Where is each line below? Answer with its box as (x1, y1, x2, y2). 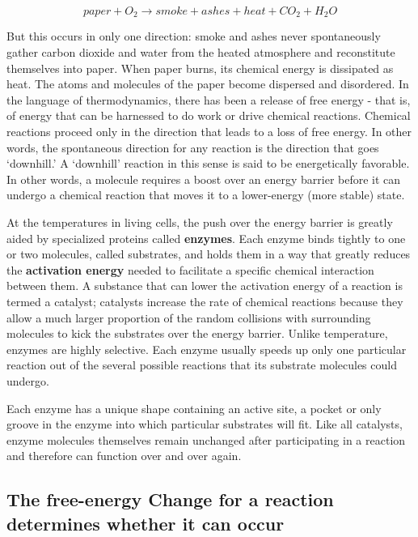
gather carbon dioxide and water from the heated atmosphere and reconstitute (6, 44, 395, 61)
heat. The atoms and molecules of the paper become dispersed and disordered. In (6, 75, 409, 92)
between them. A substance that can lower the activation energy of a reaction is (6, 277, 403, 294)
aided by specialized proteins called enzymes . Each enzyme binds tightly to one (6, 229, 406, 246)
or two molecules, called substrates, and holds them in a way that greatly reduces (6, 245, 411, 262)
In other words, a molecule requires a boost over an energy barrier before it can (6, 170, 401, 187)
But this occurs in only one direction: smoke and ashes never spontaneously (6, 28, 381, 45)
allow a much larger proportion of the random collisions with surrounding (6, 309, 371, 326)
